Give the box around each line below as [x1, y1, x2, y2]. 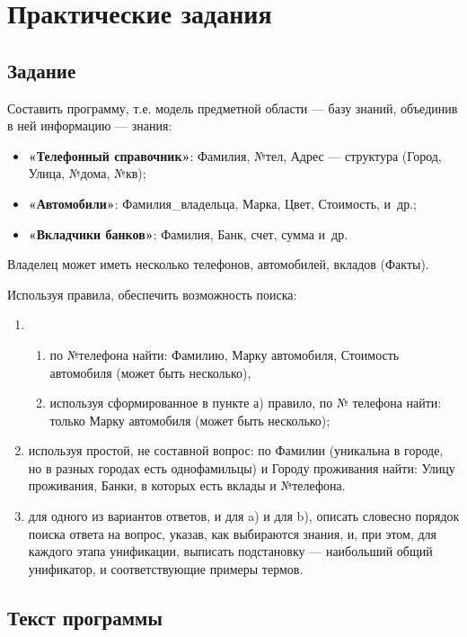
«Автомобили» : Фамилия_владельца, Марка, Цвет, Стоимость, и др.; [28, 193, 417, 212]
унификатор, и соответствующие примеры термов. [28, 559, 304, 578]
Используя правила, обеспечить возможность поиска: [7, 284, 297, 303]
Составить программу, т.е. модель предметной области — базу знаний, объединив [7, 98, 458, 117]
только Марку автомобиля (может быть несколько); [49, 410, 330, 429]
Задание [7, 56, 76, 84]
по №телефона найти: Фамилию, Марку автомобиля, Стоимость [49, 345, 400, 363]
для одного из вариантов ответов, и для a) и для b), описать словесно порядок [28, 507, 460, 525]
